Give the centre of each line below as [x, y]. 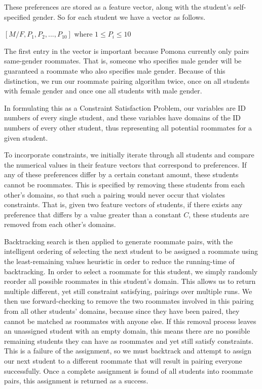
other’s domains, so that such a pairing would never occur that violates [115, 194]
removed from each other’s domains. [60, 224]
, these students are [219, 214]
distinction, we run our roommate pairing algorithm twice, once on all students [127, 80]
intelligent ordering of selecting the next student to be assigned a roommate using [131, 251]
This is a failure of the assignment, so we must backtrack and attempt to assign [128, 351]
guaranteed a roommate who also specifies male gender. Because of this [115, 70]
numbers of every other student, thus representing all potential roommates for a [128, 127]
